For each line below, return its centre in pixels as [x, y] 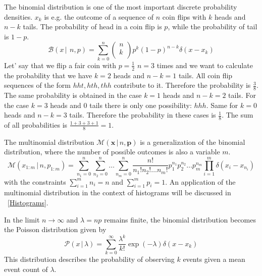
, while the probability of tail [213, 26]
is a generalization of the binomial [193, 142]
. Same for [222, 105]
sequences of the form [38, 85]
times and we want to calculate [205, 65]
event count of [26, 269]
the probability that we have [48, 75]
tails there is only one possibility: [141, 105]
